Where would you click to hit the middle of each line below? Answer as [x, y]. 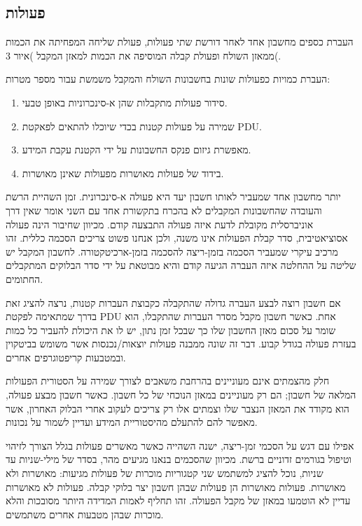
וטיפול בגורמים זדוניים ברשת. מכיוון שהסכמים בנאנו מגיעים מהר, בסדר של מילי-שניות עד [179, 459]
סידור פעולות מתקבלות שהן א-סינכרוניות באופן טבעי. [125, 102]
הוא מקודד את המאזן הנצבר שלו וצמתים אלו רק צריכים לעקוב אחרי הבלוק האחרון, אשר [177, 408]
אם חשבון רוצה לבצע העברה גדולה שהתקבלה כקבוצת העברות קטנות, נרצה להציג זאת [173, 302]
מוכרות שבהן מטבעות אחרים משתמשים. [85, 514]
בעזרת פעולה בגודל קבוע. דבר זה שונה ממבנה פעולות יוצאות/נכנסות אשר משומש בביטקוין [181, 344]
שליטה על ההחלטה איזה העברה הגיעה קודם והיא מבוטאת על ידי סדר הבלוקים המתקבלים [181, 265]
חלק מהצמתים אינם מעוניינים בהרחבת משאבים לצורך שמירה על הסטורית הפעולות [168, 381]
